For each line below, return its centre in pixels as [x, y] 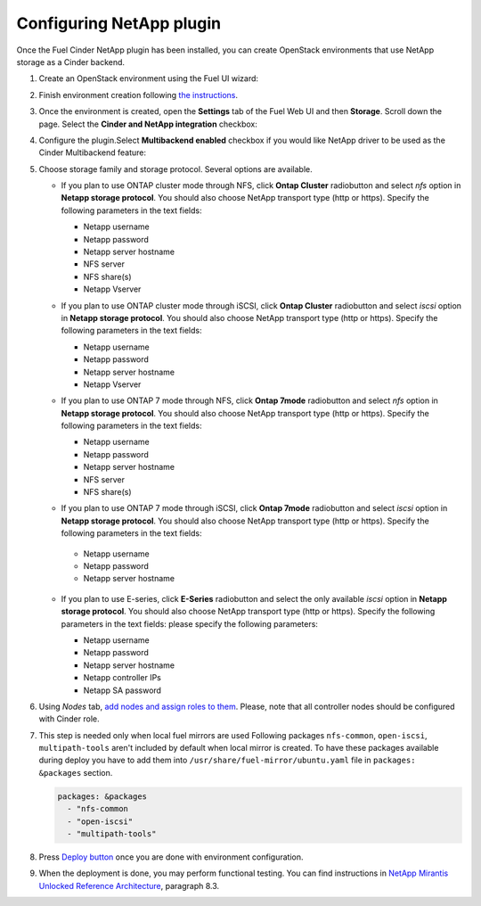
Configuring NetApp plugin [119, 23]
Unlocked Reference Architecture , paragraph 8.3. [129, 885]
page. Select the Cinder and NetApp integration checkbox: [148, 124]
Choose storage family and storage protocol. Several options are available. [175, 169]
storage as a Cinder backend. [70, 62]
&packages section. [76, 772]
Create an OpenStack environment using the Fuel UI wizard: [148, 78]
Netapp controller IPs [122, 678]
